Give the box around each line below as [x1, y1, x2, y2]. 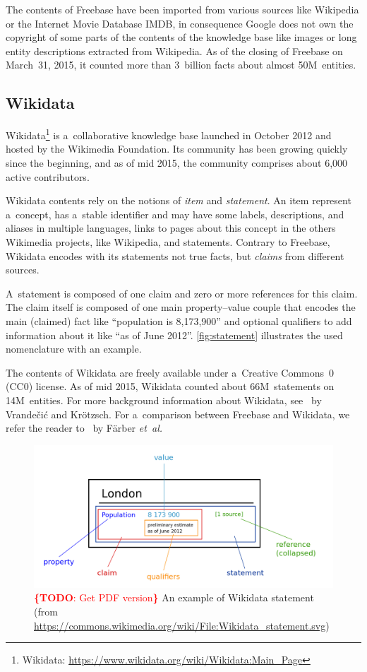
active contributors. [6, 169, 90, 184]
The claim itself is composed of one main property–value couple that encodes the [6, 300, 356, 314]
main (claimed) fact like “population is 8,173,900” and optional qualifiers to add [6, 313, 352, 328]
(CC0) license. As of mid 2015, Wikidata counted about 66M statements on [6, 379, 335, 394]
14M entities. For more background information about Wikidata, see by [6, 392, 322, 407]
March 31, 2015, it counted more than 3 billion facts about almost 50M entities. [6, 57, 356, 72]
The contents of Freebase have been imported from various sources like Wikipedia [6, 2, 359, 16]
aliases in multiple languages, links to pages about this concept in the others [6, 220, 336, 235]
